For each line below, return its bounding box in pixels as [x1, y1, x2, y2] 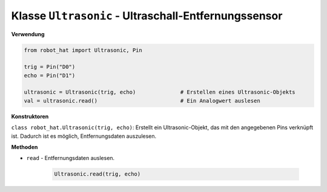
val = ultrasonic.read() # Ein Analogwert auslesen [24, 97, 260, 104]
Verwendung [11, 30, 45, 37]
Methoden [11, 144, 38, 151]
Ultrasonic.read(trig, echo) [54, 171, 141, 178]
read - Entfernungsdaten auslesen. [26, 155, 115, 162]
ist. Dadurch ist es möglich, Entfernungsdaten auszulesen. [11, 132, 157, 139]
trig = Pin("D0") [24, 63, 76, 71]
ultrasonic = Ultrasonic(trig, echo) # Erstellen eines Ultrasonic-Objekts [24, 89, 296, 96]
